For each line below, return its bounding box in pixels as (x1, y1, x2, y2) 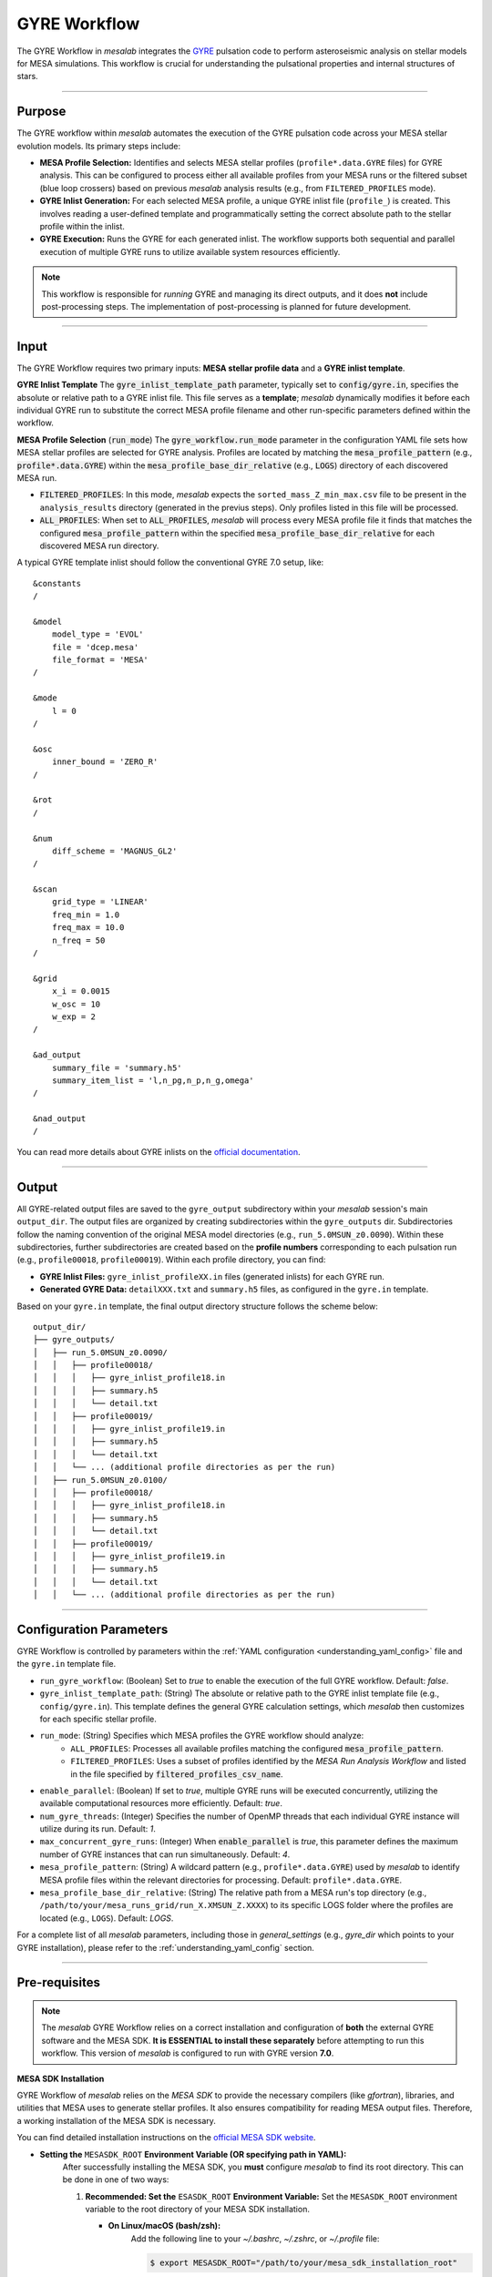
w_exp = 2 (51, 1011, 96, 1022)
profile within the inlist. (39, 220, 125, 231)
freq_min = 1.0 (51, 909, 120, 920)
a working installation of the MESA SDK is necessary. (16, 2115, 216, 2126)
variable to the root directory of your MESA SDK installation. (85, 2204, 310, 2215)
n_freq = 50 (51, 934, 106, 945)
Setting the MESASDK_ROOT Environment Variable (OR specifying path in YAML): (39, 2149, 347, 2160)
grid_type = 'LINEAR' (51, 897, 149, 907)
